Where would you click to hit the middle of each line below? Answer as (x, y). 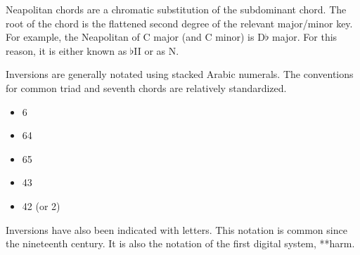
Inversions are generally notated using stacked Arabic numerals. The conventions (180, 74)
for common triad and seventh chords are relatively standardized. (146, 87)
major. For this (304, 37)
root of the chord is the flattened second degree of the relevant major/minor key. (179, 23)
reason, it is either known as (66, 50)
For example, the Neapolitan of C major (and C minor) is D (135, 37)
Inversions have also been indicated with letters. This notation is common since (176, 229)
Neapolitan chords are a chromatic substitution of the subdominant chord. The (176, 9)
